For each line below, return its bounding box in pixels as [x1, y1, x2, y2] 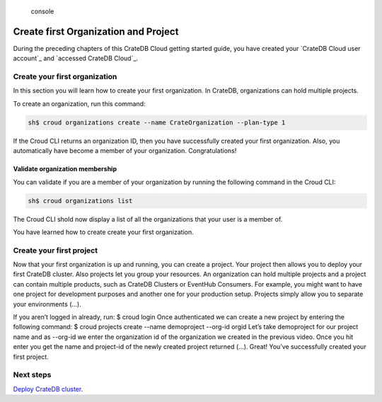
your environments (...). [13, 299, 81, 308]
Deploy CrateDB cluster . [13, 384, 83, 393]
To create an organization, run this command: [13, 99, 146, 108]
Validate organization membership [13, 165, 117, 173]
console [30, 7, 54, 16]
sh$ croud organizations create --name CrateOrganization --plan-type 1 [28, 118, 286, 127]
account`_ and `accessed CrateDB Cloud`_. [13, 54, 138, 63]
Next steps [13, 370, 52, 380]
